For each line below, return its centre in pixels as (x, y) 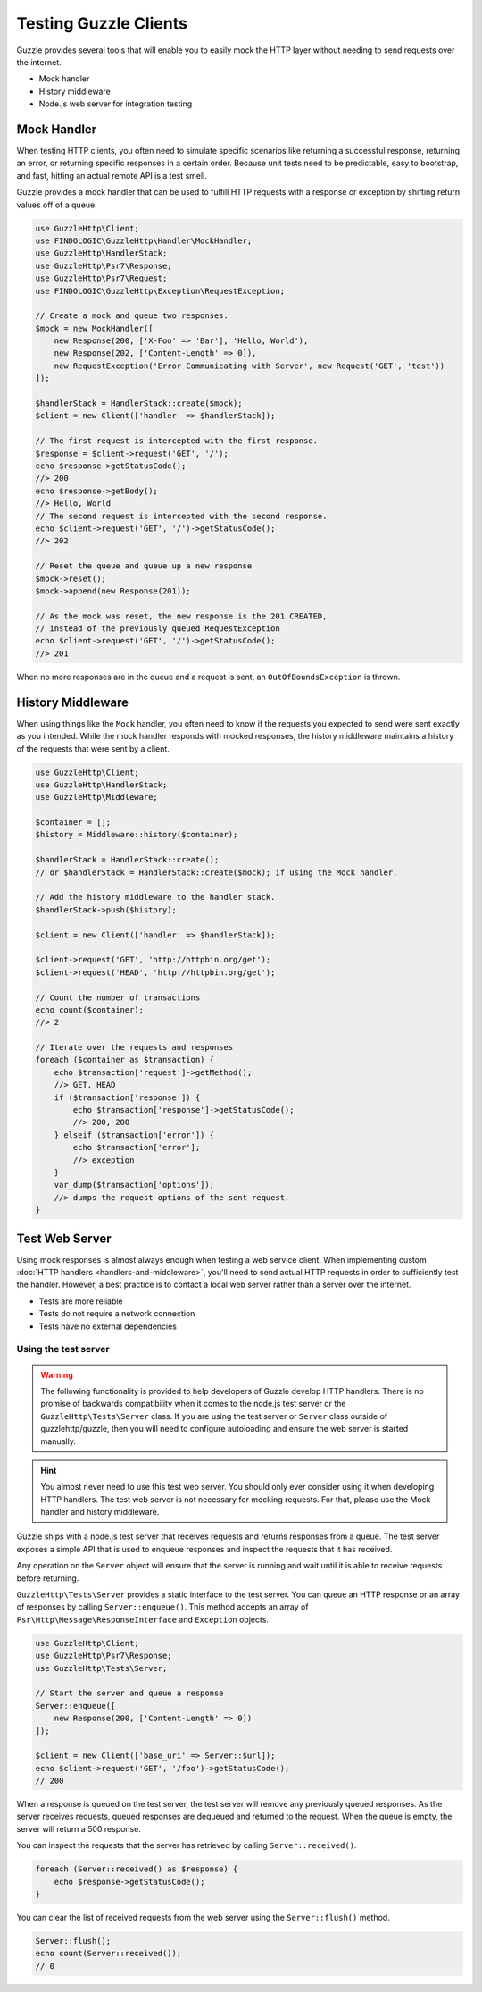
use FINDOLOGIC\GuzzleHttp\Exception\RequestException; (160, 291)
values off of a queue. (57, 205)
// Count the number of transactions (118, 997)
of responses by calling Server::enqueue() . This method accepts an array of (162, 1607)
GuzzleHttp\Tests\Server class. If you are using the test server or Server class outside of (214, 1416)
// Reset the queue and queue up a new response (144, 566)
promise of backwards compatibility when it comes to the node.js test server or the (193, 1404)
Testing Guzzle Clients (102, 23)
